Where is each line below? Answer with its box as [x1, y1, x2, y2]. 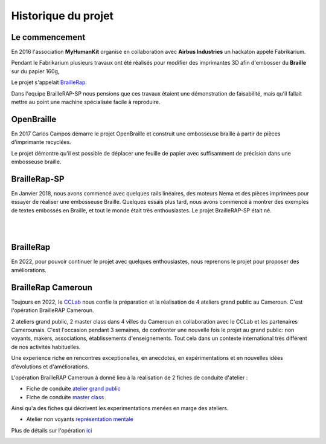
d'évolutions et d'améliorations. [11, 363, 90, 370]
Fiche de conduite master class [26, 393, 104, 400]
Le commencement [11, 32, 86, 42]
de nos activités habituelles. [11, 343, 81, 350]
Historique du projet [11, 9, 114, 22]
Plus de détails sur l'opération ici [11, 426, 92, 434]
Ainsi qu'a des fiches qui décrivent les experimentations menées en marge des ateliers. [11, 405, 229, 412]
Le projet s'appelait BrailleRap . [11, 79, 88, 86]
